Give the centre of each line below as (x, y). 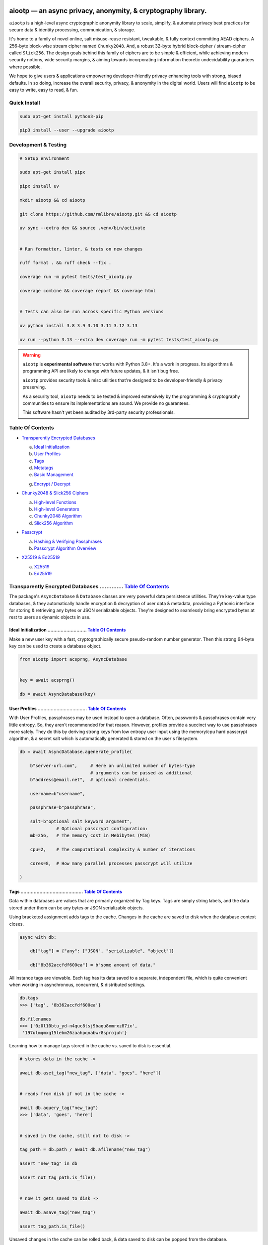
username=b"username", (58, 794)
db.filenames (35, 1019)
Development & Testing (38, 144)
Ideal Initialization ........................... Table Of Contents (67, 630)
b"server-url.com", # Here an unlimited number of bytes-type (113, 766)
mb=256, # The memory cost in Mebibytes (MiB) (90, 836)
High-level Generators (57, 509)
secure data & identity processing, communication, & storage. (72, 29)
